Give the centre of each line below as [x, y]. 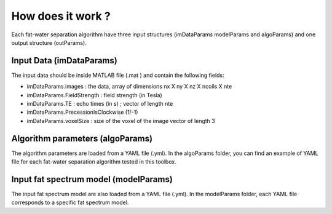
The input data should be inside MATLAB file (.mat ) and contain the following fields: [118, 75]
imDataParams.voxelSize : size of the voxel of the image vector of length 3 [121, 121]
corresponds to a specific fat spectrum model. [70, 202]
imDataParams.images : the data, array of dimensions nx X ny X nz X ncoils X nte [129, 87]
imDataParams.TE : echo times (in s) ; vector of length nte [100, 104]
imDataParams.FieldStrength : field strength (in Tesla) [94, 95]
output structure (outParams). [49, 42]
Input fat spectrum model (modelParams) [92, 179]
